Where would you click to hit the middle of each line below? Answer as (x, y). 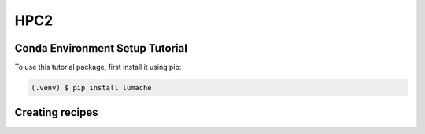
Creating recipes (56, 112)
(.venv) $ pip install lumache (92, 88)
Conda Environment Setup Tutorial (101, 48)
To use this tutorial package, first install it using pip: (98, 67)
